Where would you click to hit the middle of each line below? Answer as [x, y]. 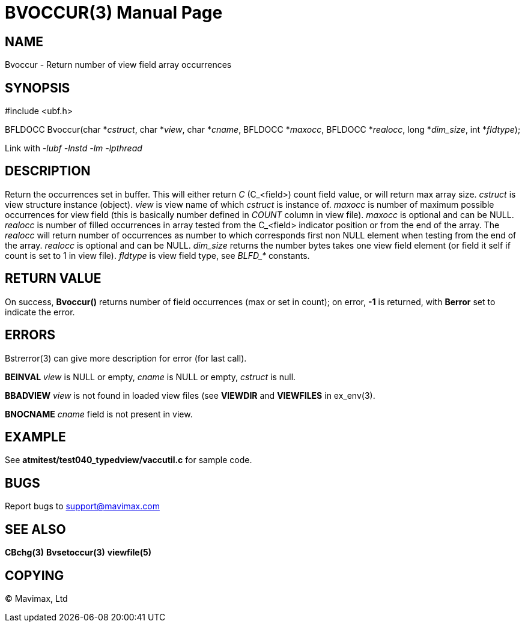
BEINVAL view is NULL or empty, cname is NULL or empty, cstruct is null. [150, 377]
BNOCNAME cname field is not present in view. [99, 414]
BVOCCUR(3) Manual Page [114, 13]
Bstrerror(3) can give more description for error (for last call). [126, 358]
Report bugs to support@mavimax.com [82, 506]
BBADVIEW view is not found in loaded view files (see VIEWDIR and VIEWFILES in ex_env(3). [190, 395]
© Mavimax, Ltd [36, 598]
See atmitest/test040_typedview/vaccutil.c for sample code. [129, 460]
